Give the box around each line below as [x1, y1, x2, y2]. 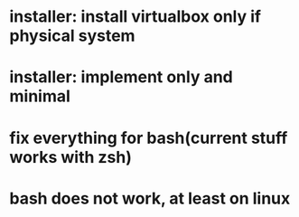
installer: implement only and [9, 67, 233, 88]
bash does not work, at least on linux [9, 188, 291, 209]
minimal [9, 86, 70, 107]
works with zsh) [9, 146, 133, 167]
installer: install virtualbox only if [9, 6, 262, 27]
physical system [9, 25, 135, 46]
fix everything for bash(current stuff [9, 127, 288, 148]
